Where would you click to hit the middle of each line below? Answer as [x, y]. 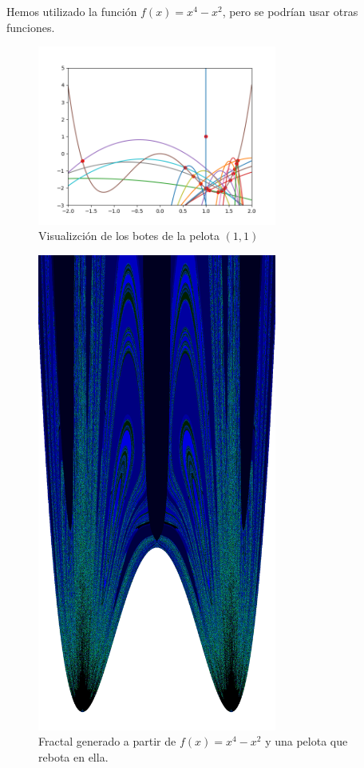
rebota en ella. [73, 756]
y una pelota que [307, 741]
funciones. [31, 27]
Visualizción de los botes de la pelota [129, 236]
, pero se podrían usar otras [290, 11]
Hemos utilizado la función [72, 11]
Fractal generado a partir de [107, 741]
